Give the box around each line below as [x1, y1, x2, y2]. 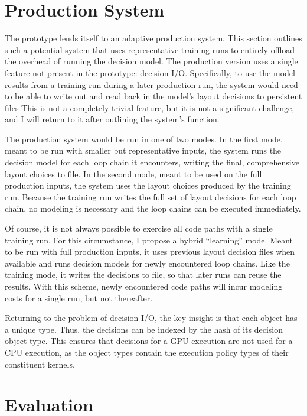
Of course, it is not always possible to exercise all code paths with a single [5, 222, 273, 235]
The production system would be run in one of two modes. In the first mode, [5, 132, 283, 145]
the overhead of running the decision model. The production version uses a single [5, 55, 298, 67]
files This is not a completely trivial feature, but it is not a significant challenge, [5, 101, 295, 113]
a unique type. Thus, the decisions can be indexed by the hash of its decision [5, 323, 283, 335]
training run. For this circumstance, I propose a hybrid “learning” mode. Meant [5, 233, 293, 246]
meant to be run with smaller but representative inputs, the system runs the [5, 144, 282, 157]
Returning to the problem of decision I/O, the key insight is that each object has [5, 311, 298, 324]
